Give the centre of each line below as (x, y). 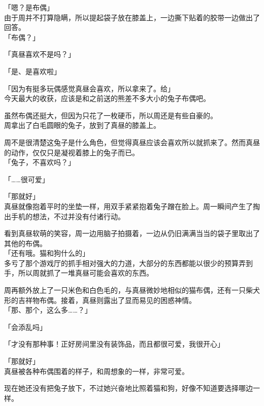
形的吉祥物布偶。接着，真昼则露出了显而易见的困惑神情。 (100, 300)
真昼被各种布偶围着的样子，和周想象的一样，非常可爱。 (96, 371)
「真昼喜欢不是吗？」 (40, 54)
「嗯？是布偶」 (29, 7)
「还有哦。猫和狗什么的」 (47, 253)
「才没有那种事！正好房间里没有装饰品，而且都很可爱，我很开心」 (114, 344)
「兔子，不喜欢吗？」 (40, 162)
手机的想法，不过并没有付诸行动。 (68, 216)
